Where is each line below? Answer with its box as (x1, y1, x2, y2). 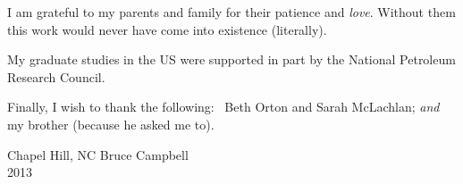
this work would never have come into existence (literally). (7, 20, 327, 38)
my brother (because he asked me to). (7, 114, 215, 133)
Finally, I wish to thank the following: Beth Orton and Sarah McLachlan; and (7, 97, 440, 116)
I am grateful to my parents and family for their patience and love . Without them (7, 3, 456, 21)
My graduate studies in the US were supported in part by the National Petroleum (7, 50, 456, 69)
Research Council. (7, 67, 105, 86)
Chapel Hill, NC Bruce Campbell (7, 145, 189, 163)
